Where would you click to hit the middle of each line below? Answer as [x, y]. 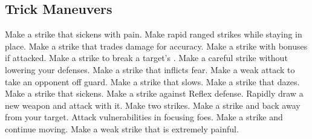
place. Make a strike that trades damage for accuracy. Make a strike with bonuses [156, 46]
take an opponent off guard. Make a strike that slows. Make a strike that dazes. [152, 81]
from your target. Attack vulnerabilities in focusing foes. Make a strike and [144, 117]
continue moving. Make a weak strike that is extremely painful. [122, 128]
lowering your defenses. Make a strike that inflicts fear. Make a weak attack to [150, 69]
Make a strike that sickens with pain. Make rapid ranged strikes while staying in [154, 34]
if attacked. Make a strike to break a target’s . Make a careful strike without [146, 58]
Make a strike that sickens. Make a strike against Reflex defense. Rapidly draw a [154, 93]
